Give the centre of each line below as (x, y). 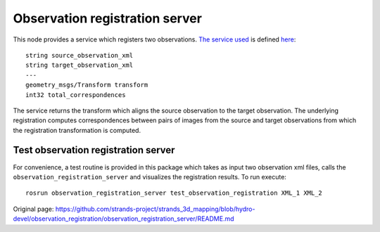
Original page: (33, 209)
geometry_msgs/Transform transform (87, 85)
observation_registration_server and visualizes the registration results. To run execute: (150, 176)
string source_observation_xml (80, 55)
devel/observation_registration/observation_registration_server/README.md (123, 219)
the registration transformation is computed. (77, 130)
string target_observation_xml (80, 65)
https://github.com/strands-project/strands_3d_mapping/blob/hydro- (155, 209)
